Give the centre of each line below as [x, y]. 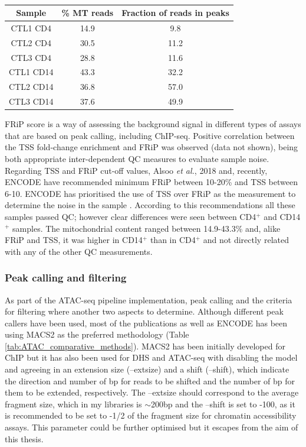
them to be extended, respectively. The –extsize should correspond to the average [152, 392]
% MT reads [88, 12]
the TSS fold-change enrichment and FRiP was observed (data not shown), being [152, 147]
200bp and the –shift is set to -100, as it [223, 404]
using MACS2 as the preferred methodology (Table [97, 334]
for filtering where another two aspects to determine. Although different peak [144, 311]
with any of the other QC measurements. [79, 251]
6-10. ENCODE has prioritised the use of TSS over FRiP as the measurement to [150, 193]
